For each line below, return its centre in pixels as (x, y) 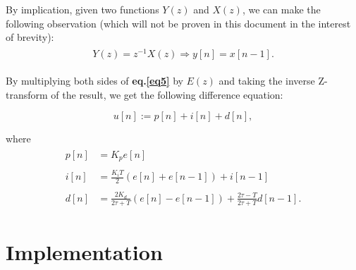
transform (27, 94)
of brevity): (30, 37)
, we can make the (281, 9)
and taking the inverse (267, 80)
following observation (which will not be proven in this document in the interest (178, 23)
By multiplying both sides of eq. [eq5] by (94, 80)
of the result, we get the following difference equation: (167, 94)
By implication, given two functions (82, 9)
